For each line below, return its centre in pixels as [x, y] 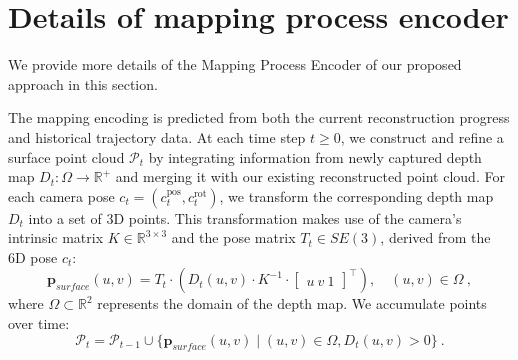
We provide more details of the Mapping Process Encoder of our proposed [235, 64]
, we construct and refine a [422, 136]
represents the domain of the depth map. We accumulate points [292, 303]
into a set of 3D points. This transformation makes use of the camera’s [245, 217]
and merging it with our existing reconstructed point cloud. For [310, 176]
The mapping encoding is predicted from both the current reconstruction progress [259, 117]
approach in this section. [83, 83]
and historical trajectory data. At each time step [157, 136]
